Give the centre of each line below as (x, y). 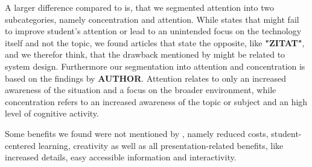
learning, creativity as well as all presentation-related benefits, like (161, 145)
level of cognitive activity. (52, 113)
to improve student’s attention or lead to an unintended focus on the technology (153, 31)
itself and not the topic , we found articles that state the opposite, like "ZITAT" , (155, 42)
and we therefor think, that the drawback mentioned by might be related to (145, 54)
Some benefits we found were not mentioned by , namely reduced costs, (137, 133)
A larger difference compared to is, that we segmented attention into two (139, 7)
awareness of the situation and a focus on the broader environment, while (141, 90)
